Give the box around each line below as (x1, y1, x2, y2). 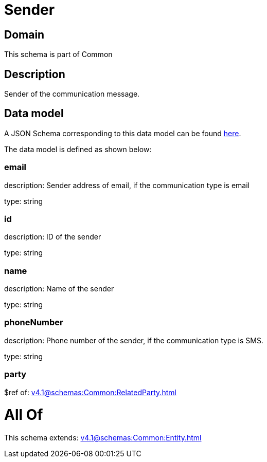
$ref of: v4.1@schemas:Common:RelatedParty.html (4, 387, 176, 397)
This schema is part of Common (4, 50, 113, 59)
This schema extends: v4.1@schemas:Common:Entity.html (4, 433, 202, 442)
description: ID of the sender (4, 232, 101, 242)
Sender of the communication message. (4, 89, 140, 99)
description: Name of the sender (4, 284, 114, 293)
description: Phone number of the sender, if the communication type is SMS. (4, 336, 263, 345)
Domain (4, 28, 45, 41)
